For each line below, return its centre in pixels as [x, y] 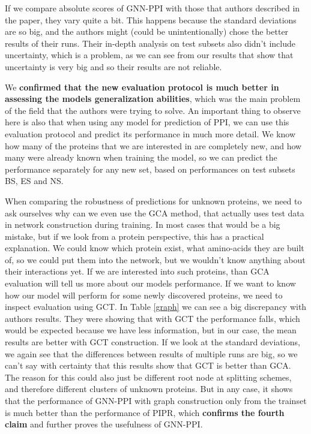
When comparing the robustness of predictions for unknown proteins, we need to [153, 201]
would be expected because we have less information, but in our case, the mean [151, 330]
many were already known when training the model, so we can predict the [141, 157]
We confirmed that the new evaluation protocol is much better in [142, 87]
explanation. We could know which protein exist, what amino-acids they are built [155, 248]
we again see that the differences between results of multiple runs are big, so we [151, 353]
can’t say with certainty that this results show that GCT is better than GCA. [148, 365]
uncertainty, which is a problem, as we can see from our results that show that [149, 55]
